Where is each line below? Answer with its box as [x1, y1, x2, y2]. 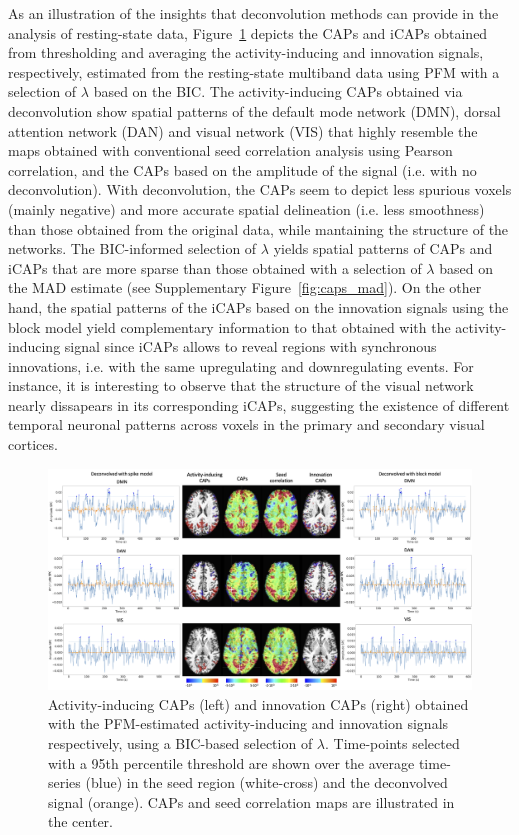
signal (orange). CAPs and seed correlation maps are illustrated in [48, 791, 455, 812]
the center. [48, 811, 113, 832]
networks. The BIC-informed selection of [8, 238, 257, 259]
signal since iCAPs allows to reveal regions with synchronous [64, 336, 437, 357]
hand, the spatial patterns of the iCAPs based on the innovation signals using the [8, 296, 509, 317]
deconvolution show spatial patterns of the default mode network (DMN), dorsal [8, 100, 501, 121]
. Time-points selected [325, 732, 460, 753]
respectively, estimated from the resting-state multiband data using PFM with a [8, 61, 500, 82]
